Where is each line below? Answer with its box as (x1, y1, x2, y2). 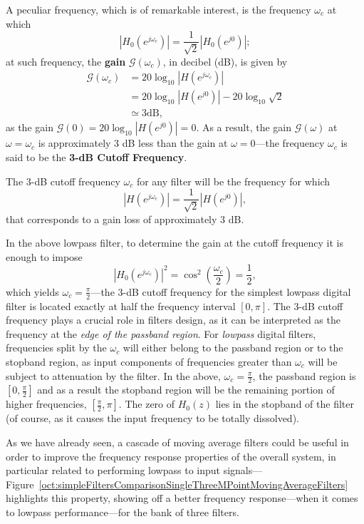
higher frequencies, (6, 396, 87, 411)
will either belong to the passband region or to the (123, 340, 343, 355)
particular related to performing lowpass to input (6, 463, 220, 478)
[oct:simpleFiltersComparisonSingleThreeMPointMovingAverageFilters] (38, 476, 348, 491)
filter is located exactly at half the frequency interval (6, 298, 236, 313)
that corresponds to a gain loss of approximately (6, 211, 217, 226)
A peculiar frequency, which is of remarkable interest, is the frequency (6, 2, 311, 16)
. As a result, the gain (196, 120, 291, 135)
